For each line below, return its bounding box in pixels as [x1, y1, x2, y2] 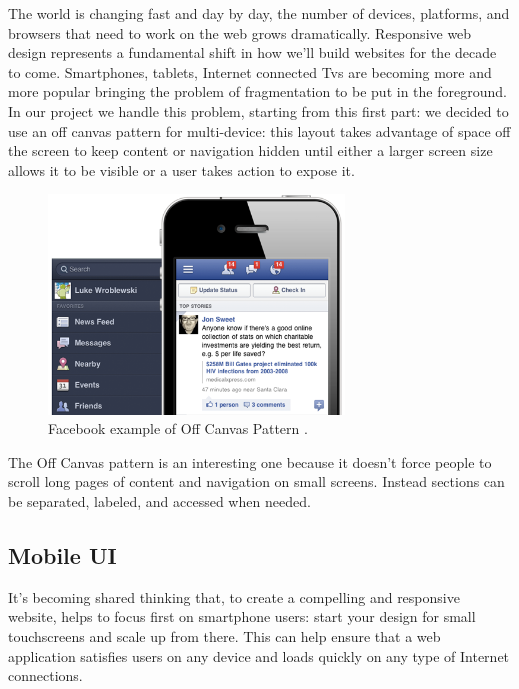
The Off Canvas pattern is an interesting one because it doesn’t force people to [8, 451, 492, 472]
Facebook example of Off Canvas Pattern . [48, 418, 308, 439]
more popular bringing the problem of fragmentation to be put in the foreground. [8, 81, 507, 102]
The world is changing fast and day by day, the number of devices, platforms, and [8, 3, 510, 23]
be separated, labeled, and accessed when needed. [8, 490, 311, 511]
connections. [8, 665, 83, 686]
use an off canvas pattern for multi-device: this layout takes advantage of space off [8, 120, 511, 141]
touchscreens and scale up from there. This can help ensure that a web [8, 625, 441, 646]
